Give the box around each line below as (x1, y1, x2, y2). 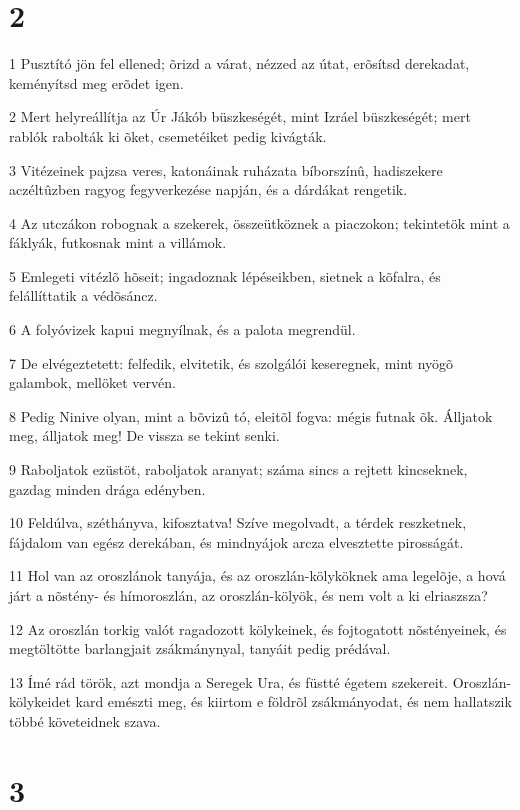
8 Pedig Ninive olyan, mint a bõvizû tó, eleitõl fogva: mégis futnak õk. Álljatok (9, 405, 493, 426)
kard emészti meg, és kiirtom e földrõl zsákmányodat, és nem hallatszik (75, 691, 512, 712)
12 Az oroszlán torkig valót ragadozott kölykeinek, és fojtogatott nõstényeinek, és (9, 618, 507, 639)
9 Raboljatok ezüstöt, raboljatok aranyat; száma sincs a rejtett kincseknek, (9, 459, 468, 480)
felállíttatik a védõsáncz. (9, 285, 158, 306)
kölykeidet (9, 691, 71, 712)
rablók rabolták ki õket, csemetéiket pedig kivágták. (9, 125, 327, 146)
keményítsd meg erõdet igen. (9, 72, 184, 93)
